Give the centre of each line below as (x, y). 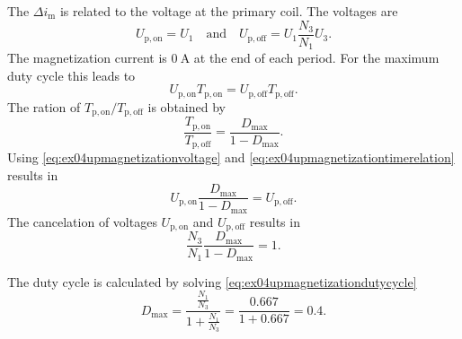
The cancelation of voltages (82, 221)
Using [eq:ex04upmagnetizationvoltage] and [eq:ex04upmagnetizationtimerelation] (231, 157)
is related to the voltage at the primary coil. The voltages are (229, 11)
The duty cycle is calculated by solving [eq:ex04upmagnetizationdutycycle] (212, 281)
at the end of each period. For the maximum (316, 58)
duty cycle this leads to (71, 75)
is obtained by (187, 106)
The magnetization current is (87, 58)
